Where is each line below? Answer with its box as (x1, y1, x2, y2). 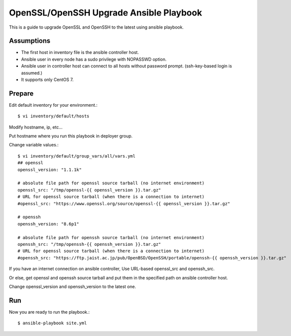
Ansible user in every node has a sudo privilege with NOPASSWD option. (21, 56, 167, 62)
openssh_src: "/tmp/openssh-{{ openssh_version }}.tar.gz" (17, 241, 161, 247)
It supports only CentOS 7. (21, 77, 74, 82)
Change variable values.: (9, 142, 59, 148)
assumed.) (21, 70, 43, 76)
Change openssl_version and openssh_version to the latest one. (9, 284, 136, 289)
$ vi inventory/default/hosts (17, 113, 90, 119)
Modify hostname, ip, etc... (9, 124, 63, 130)
